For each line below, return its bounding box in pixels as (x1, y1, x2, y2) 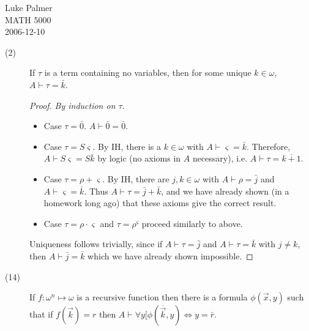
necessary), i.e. (192, 152, 248, 165)
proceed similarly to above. (141, 217, 243, 229)
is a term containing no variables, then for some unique (44, 66, 251, 79)
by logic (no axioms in (97, 152, 181, 165)
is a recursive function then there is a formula (76, 291, 248, 303)
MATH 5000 (5, 13, 51, 26)
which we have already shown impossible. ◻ (87, 249, 253, 262)
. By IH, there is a (92, 139, 162, 152)
